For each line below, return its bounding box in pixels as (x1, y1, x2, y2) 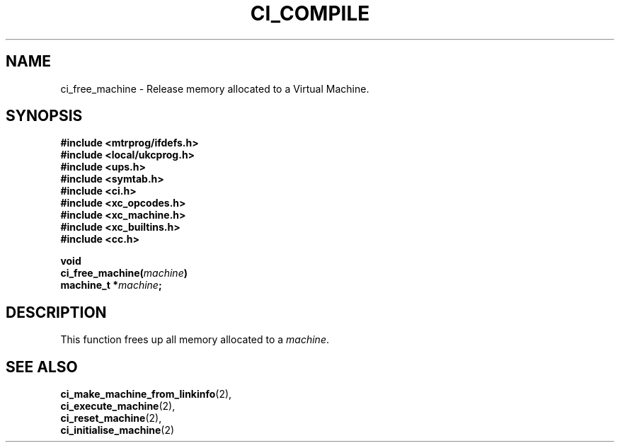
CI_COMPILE (250, 1, 370, 25)
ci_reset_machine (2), (60, 412, 162, 425)
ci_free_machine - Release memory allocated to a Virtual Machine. (60, 82, 369, 95)
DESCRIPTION (6, 303, 107, 321)
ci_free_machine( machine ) (60, 267, 188, 280)
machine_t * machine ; (60, 279, 162, 292)
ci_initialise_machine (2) (60, 424, 175, 437)
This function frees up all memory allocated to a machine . (60, 333, 329, 346)
